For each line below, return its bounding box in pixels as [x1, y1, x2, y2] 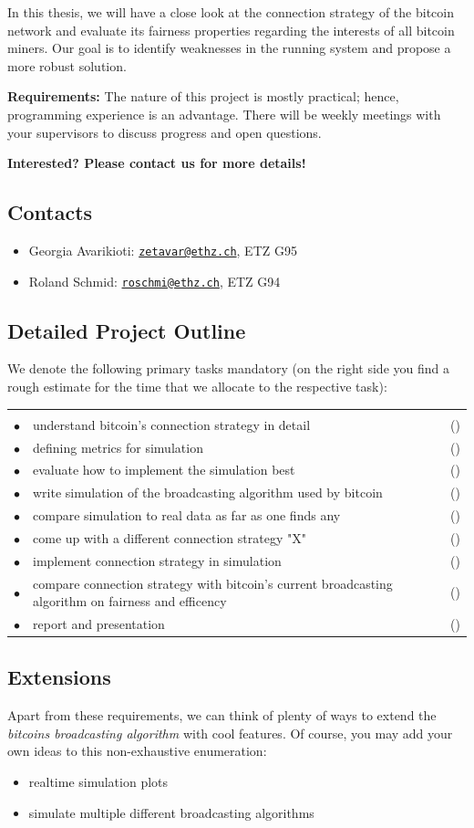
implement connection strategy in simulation [33, 550, 282, 570]
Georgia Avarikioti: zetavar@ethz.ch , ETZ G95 [28, 240, 297, 259]
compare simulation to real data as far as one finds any [33, 506, 341, 525]
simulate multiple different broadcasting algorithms [28, 802, 314, 822]
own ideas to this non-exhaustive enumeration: [7, 741, 267, 760]
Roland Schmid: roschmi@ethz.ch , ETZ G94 [28, 271, 281, 290]
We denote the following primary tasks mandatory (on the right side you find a [7, 359, 449, 378]
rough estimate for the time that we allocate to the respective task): [7, 377, 387, 396]
